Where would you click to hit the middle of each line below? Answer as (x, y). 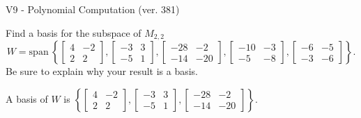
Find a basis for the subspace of (74, 32)
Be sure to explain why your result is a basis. (102, 71)
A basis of (27, 98)
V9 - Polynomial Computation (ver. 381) (93, 9)
